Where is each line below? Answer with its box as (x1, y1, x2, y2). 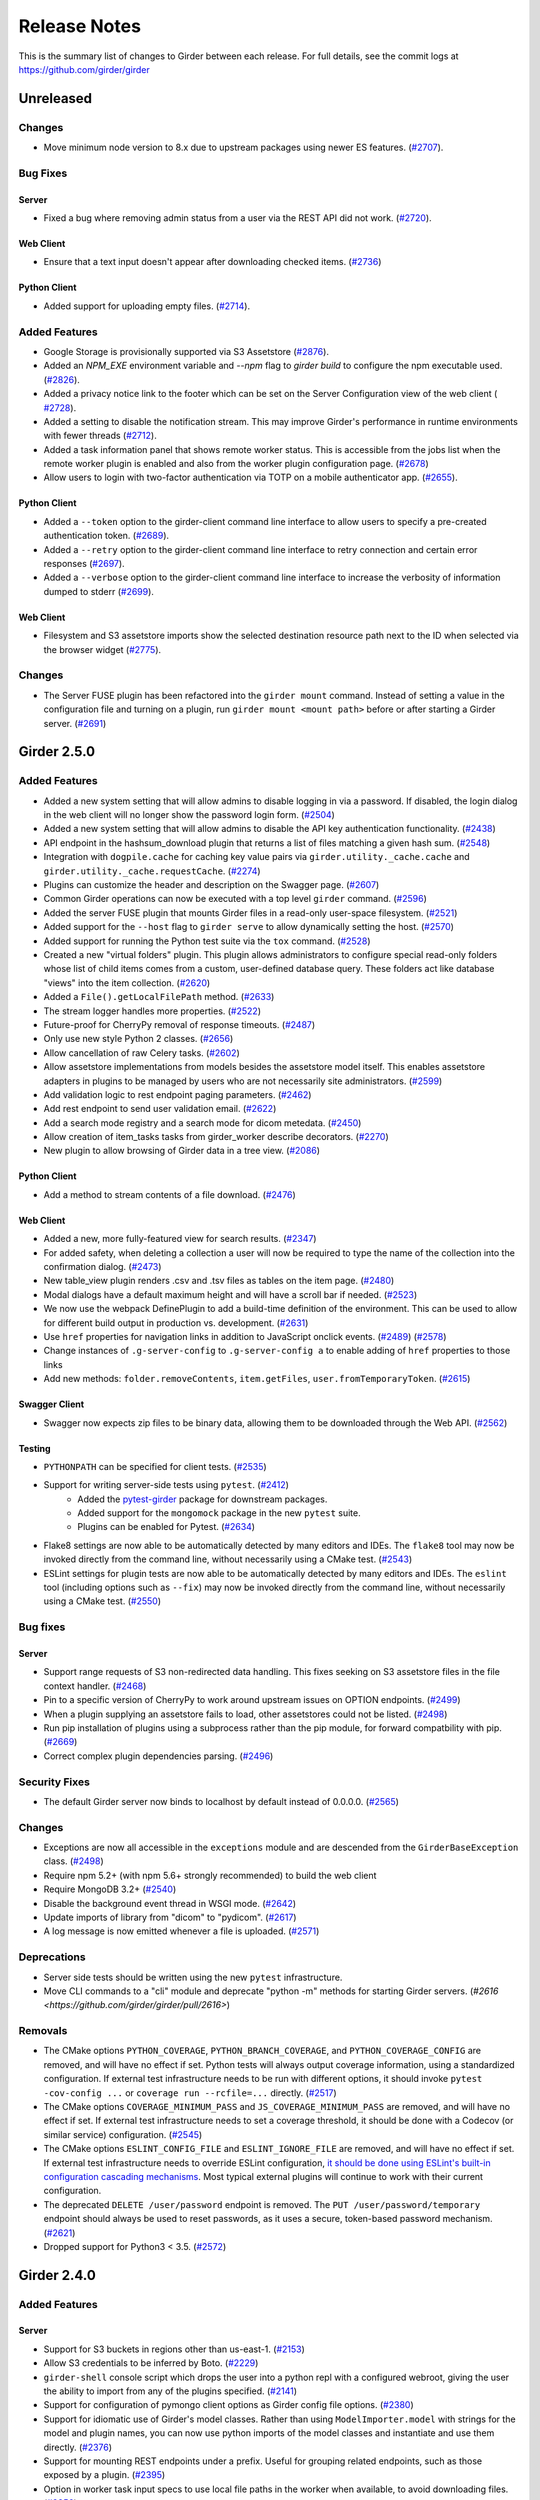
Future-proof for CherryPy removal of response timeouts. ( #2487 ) (43, 1018, 316, 1030)
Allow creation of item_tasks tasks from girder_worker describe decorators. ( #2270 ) (43, 1131, 389, 1143)
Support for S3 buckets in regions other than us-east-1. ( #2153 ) (43, 2343, 305, 2355)
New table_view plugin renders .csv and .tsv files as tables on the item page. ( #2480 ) (43, 1275, 395, 1287)
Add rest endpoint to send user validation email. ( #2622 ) (43, 1103, 277, 1115)
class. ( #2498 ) (43, 1855, 104, 1867)
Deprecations (18, 1950, 86, 1964)
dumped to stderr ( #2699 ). (43, 585, 155, 597)
